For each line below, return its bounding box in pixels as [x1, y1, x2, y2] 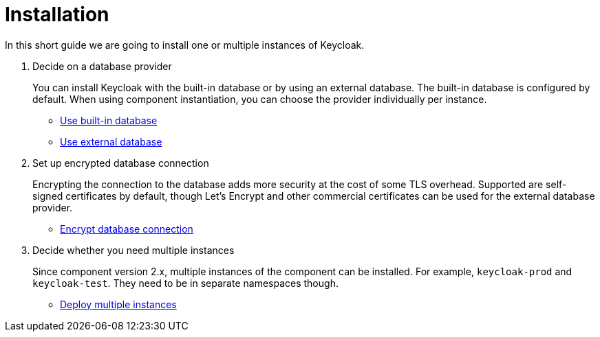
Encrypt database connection [60, 222, 193, 235]
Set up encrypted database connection [32, 156, 209, 169]
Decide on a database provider [32, 60, 172, 72]
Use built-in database [60, 114, 158, 126]
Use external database [60, 135, 162, 148]
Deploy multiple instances [60, 298, 177, 310]
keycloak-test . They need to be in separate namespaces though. [32, 277, 339, 289]
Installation [5, 3, 109, 26]
